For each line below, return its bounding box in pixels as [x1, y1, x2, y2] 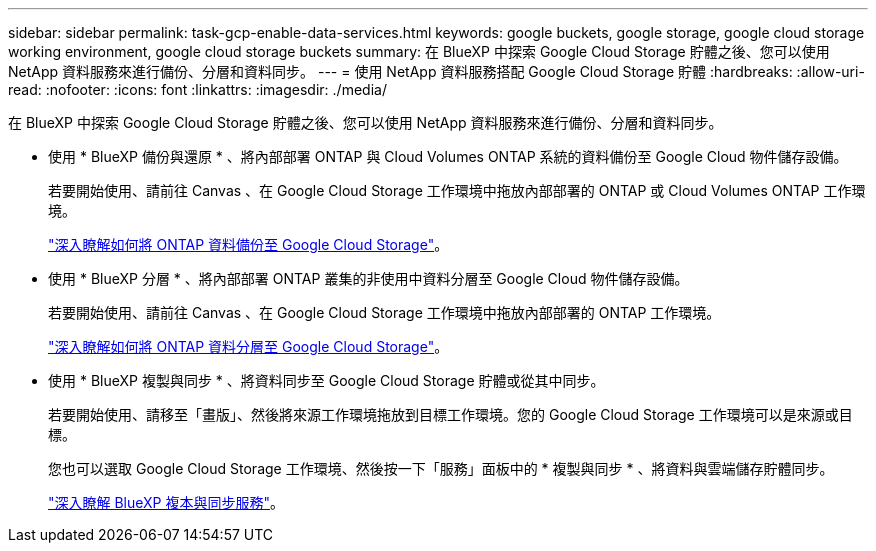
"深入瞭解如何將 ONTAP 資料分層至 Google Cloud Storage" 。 [48, 338, 449, 355]
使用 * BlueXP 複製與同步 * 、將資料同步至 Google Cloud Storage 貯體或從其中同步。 [48, 372, 605, 389]
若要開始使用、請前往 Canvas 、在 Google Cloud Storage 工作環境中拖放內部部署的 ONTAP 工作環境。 [48, 304, 721, 321]
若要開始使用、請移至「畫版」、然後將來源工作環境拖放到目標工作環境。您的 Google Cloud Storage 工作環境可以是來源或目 [48, 406, 853, 423]
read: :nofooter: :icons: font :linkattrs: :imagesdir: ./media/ [8, 81, 387, 98]
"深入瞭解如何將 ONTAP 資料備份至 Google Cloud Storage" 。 [48, 236, 449, 253]
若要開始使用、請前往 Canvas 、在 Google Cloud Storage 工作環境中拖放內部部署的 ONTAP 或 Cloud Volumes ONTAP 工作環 [48, 182, 866, 199]
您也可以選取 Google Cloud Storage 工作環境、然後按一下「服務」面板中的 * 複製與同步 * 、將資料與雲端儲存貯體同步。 [48, 460, 834, 477]
